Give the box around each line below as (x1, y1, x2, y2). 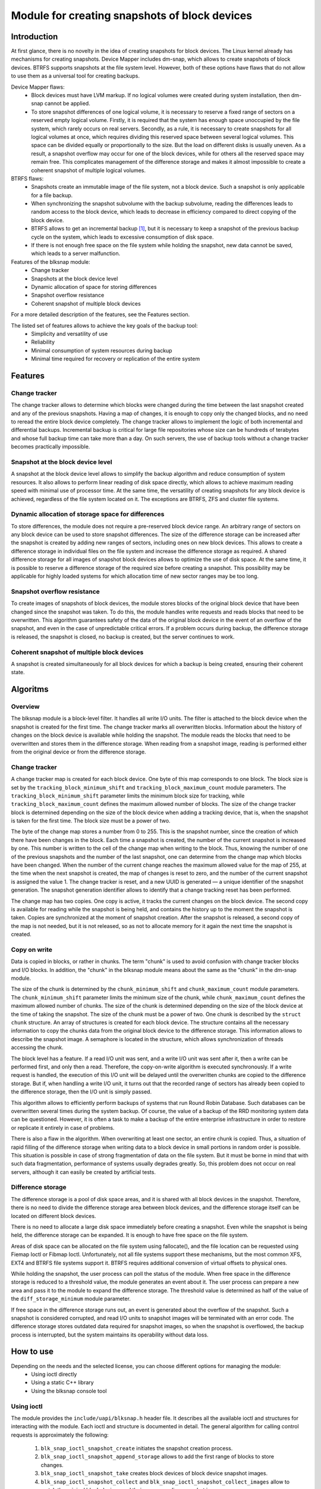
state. (11, 669, 25, 676)
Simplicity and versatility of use (31, 330, 108, 337)
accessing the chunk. (11, 1044, 64, 1051)
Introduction (11, 32, 58, 42)
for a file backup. (31, 191, 73, 199)
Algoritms (11, 684, 49, 694)
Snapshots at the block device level (31, 275, 118, 282)
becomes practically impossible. (11, 443, 90, 450)
